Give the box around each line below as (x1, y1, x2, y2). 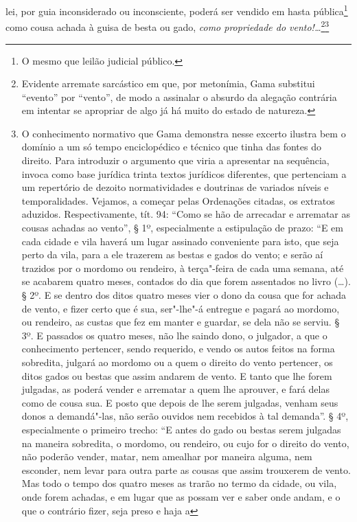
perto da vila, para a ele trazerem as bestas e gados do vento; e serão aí (21, 247, 323, 262)
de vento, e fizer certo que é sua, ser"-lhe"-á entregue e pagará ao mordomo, (21, 301, 340, 315)
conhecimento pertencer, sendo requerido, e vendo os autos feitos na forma (21, 341, 335, 356)
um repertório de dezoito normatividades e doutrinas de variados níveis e (21, 180, 329, 194)
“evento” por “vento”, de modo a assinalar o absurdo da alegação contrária (21, 89, 337, 104)
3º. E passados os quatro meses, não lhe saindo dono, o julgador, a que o (21, 328, 327, 342)
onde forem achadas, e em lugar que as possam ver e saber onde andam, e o (21, 489, 341, 503)
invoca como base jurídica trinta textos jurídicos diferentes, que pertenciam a (21, 166, 347, 181)
